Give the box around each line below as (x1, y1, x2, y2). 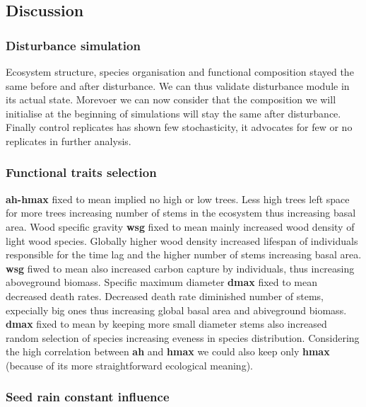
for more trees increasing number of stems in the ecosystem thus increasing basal (6, 205, 356, 220)
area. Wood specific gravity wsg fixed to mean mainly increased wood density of (6, 219, 355, 234)
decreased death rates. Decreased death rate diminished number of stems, (6, 288, 324, 303)
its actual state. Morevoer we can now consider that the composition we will (6, 92, 336, 107)
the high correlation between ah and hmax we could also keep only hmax (6, 344, 330, 359)
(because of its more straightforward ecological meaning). (6, 357, 253, 372)
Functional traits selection (6, 164, 157, 181)
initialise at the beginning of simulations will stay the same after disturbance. (6, 105, 341, 120)
